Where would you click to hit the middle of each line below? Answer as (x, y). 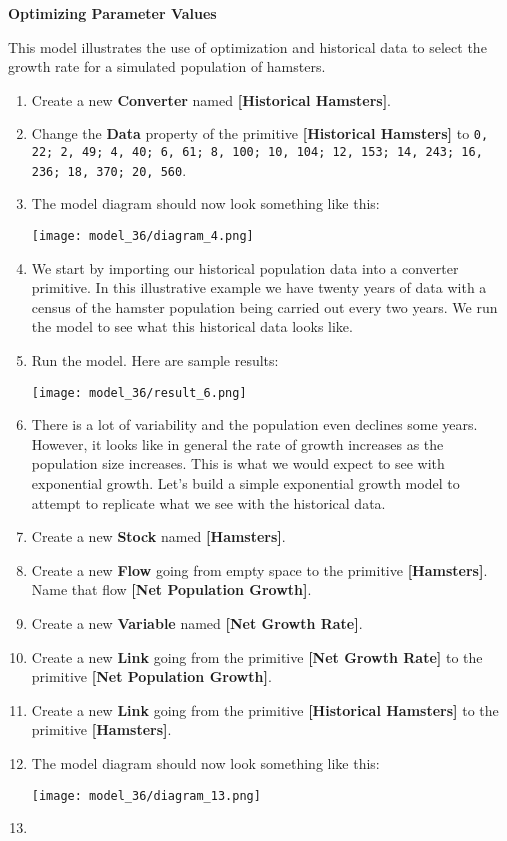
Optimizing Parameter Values (112, 13)
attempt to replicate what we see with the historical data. (208, 502)
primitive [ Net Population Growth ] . (151, 676)
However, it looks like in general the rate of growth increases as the (237, 443)
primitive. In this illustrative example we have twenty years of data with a (259, 287)
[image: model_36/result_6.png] (139, 392)
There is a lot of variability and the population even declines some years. (254, 424)
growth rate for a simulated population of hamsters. (167, 66)
